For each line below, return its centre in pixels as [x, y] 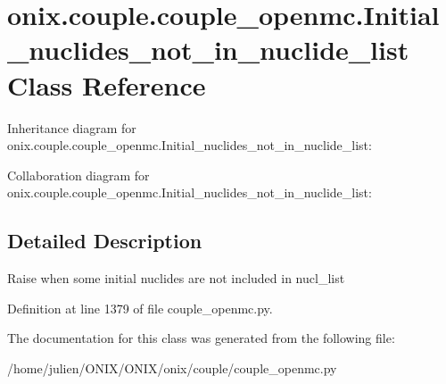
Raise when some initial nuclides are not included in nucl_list [176, 278]
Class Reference [107, 84]
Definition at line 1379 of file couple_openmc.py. [140, 308]
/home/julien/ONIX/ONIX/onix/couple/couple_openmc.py [172, 367]
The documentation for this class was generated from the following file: [201, 338]
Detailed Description [105, 241]
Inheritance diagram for [72, 127]
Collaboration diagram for [78, 175]
